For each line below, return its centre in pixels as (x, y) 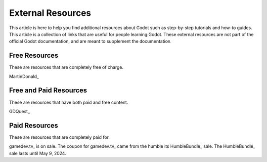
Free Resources (34, 56)
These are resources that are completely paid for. (59, 137)
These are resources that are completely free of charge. (66, 67)
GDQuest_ (20, 111)
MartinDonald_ (24, 76)
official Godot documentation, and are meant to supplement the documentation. (90, 41)
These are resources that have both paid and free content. (69, 102)
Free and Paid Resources (48, 91)
